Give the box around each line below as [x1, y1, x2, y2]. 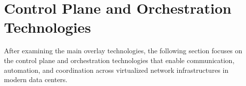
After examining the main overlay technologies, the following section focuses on [4, 45, 243, 56]
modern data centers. [4, 74, 68, 85]
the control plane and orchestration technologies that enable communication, [4, 55, 235, 65]
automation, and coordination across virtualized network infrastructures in [4, 64, 229, 75]
